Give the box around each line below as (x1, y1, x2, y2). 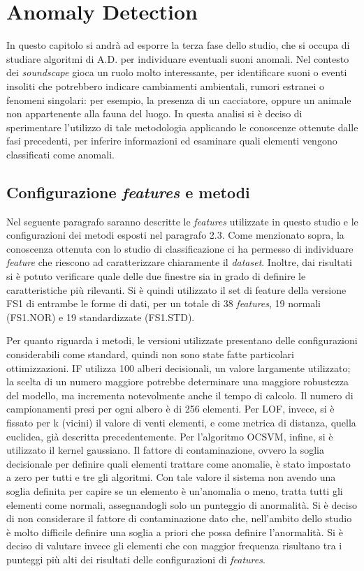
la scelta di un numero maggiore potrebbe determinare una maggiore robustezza (6, 374, 349, 389)
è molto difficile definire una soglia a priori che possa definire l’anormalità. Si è (6, 524, 343, 539)
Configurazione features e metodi (6, 181, 250, 202)
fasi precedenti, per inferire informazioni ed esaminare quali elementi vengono (6, 133, 337, 148)
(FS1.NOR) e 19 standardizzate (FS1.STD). (6, 309, 195, 324)
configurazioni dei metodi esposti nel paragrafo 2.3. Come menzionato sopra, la (6, 228, 344, 242)
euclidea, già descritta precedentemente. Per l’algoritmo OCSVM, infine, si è (6, 429, 333, 443)
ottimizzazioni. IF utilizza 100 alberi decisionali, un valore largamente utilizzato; (6, 360, 351, 375)
